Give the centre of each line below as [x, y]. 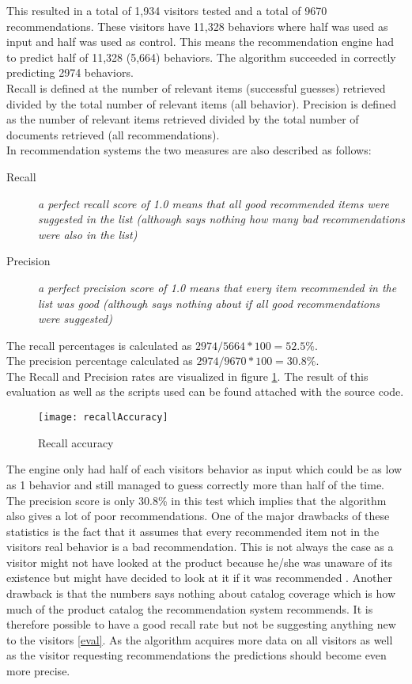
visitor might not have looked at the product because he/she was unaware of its [200, 562]
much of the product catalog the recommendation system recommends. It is [190, 608]
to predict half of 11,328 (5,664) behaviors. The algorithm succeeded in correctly [201, 57]
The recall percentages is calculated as [99, 345]
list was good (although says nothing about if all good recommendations [209, 303]
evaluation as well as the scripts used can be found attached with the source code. [205, 391]
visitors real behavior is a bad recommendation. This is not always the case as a [200, 547]
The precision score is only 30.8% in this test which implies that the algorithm [197, 500]
